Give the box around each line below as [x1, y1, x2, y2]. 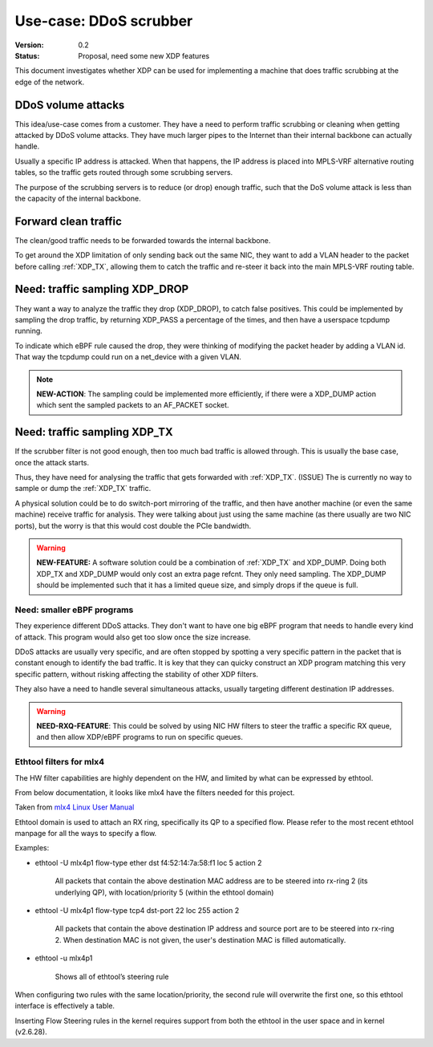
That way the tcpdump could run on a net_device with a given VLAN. [14, 352, 242, 362]
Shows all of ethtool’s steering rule [55, 972, 169, 981]
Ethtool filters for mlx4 [14, 757, 105, 768]
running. [14, 326, 43, 336]
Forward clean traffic [14, 214, 122, 228]
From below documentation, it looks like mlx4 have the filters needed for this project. [14, 787, 295, 797]
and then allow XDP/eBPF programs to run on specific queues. [36, 732, 244, 742]
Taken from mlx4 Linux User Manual [14, 802, 135, 812]
